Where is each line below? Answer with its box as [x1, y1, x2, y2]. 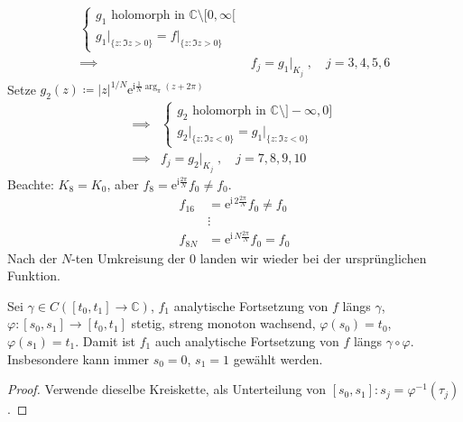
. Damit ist [75, 332, 136, 350]
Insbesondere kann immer [7, 349, 149, 368]
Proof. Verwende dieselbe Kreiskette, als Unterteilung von [7, 380, 326, 399]
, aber [106, 174, 139, 193]
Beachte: [7, 174, 54, 193]
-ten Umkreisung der [71, 248, 186, 267]
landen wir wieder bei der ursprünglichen [199, 248, 427, 267]
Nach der [7, 248, 58, 267]
